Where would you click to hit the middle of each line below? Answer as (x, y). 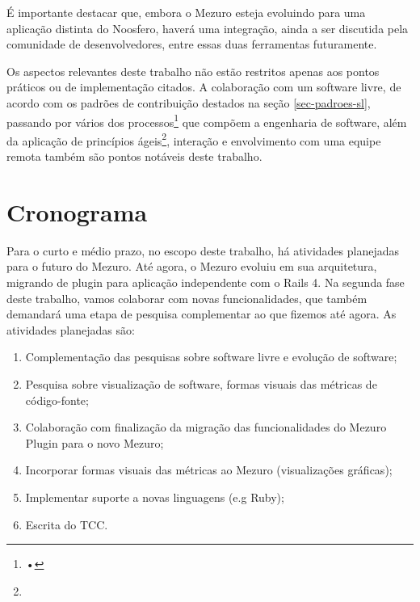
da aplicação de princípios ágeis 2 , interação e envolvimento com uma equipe (194, 139)
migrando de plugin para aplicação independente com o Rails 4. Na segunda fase (206, 282)
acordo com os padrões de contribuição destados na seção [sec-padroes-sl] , (189, 102)
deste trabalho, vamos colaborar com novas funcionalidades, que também (187, 298)
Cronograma (77, 211)
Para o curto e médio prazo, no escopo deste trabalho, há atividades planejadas (203, 250)
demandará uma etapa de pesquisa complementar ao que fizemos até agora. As (202, 314)
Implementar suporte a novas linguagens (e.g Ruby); (155, 497)
